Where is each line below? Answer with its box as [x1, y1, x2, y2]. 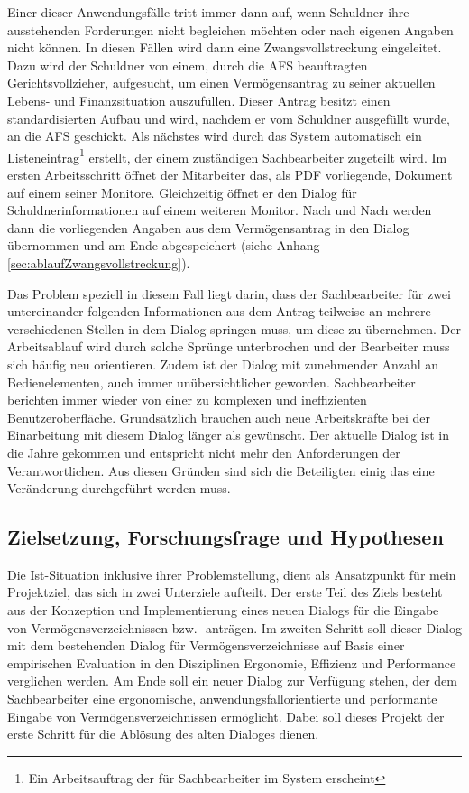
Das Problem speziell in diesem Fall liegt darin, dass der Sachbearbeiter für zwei [7, 284, 451, 303]
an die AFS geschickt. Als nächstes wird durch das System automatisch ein [7, 126, 422, 145]
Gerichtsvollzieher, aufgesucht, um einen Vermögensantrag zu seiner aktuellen [7, 73, 436, 92]
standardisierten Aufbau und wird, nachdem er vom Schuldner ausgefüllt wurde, [7, 108, 450, 127]
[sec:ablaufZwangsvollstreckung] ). [7, 253, 190, 272]
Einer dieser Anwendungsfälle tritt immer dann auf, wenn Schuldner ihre [7, 3, 409, 21]
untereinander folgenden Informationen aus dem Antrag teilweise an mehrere [7, 302, 431, 321]
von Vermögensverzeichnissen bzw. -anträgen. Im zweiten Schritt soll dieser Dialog [7, 618, 462, 637]
